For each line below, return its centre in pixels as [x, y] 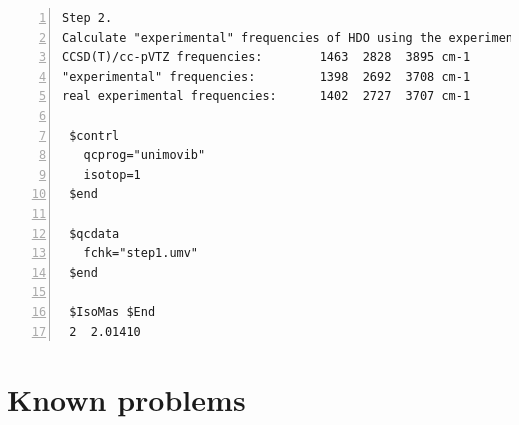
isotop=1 [112, 174]
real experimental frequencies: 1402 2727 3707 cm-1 [266, 96]
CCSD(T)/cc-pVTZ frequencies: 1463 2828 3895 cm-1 [266, 57]
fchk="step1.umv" [141, 253]
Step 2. [87, 18]
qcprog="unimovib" [144, 155]
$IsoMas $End [112, 311]
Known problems [126, 399]
